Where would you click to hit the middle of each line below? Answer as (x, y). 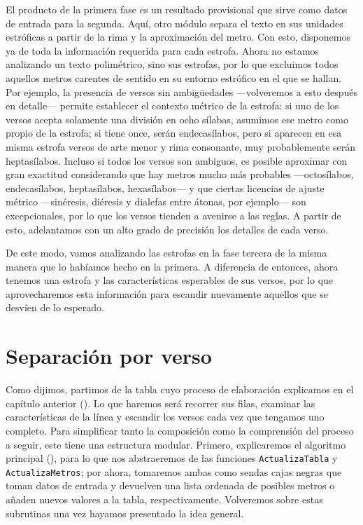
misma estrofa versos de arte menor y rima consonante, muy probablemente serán (181, 146)
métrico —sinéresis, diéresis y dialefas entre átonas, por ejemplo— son (156, 202)
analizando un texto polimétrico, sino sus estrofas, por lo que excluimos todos (172, 64)
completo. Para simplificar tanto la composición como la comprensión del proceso (180, 430)
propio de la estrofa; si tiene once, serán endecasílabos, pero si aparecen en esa (174, 133)
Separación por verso (109, 356)
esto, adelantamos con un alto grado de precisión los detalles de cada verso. (167, 229)
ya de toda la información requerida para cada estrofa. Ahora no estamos (163, 50)
